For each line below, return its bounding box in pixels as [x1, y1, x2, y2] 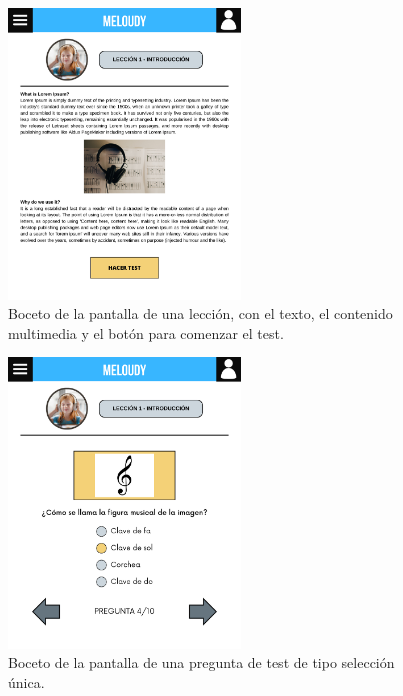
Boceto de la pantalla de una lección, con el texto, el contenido [8, 303, 393, 324]
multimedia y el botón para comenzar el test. [8, 322, 284, 343]
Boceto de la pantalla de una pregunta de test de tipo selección [8, 652, 395, 673]
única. [8, 672, 45, 693]
